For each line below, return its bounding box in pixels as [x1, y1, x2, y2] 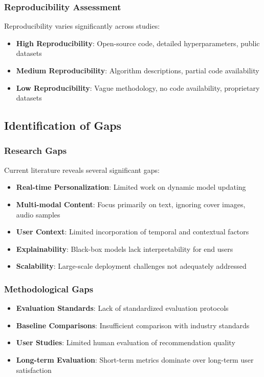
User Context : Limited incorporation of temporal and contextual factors [16, 226, 249, 237]
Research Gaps [4, 144, 67, 157]
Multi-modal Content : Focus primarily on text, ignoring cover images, [16, 199, 246, 209]
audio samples [16, 209, 60, 220]
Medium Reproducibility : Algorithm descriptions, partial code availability [16, 65, 259, 75]
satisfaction [16, 364, 52, 375]
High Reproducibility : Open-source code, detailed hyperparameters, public [16, 37, 260, 48]
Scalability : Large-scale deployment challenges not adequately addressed [16, 261, 247, 271]
